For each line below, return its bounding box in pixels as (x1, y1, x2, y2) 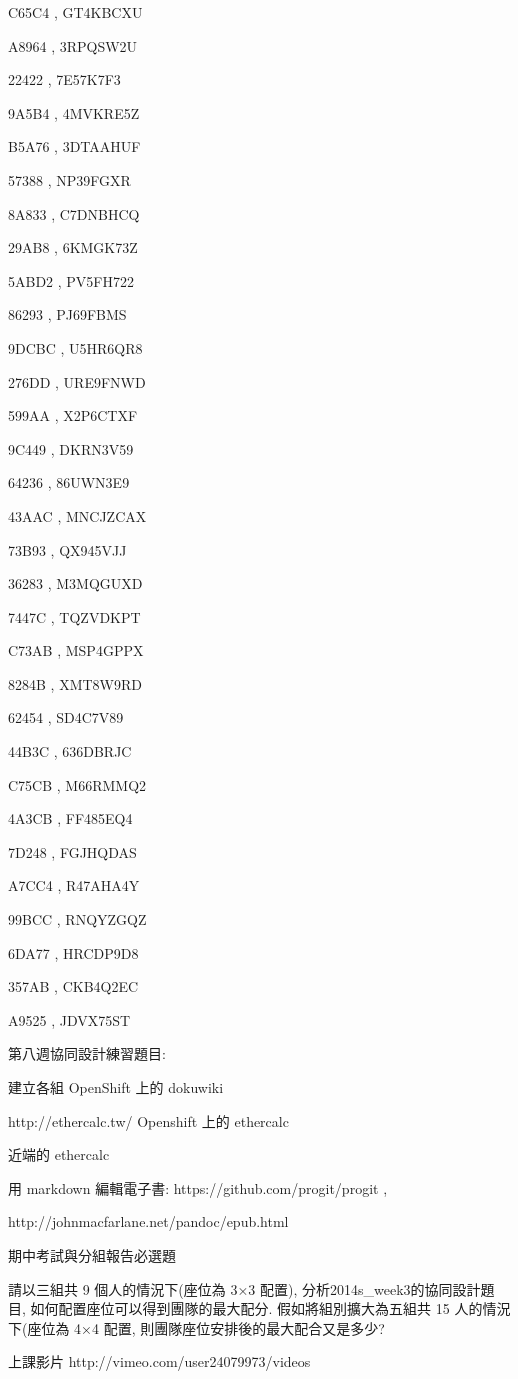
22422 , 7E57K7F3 (8, 69, 121, 90)
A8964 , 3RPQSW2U (8, 35, 138, 56)
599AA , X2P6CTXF (8, 405, 138, 426)
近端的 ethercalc (8, 1144, 110, 1165)
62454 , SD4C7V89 (8, 707, 124, 728)
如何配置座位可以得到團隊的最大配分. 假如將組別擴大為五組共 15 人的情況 (30, 1298, 511, 1319)
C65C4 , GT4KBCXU (8, 2, 143, 22)
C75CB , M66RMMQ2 (8, 774, 147, 795)
